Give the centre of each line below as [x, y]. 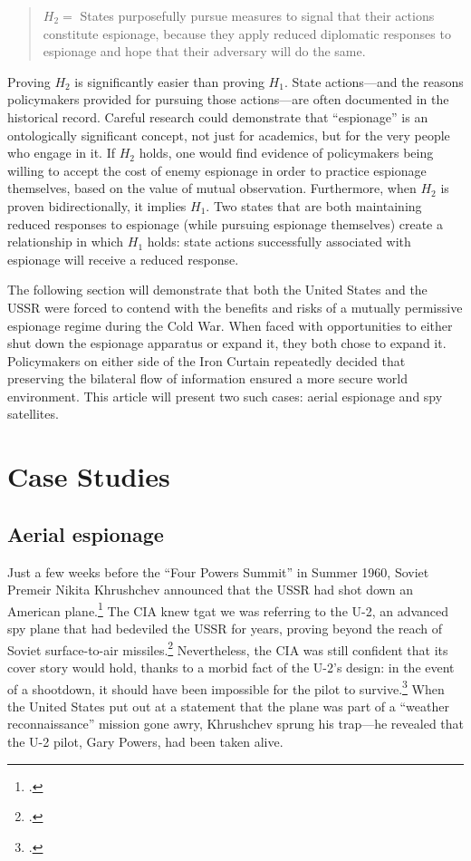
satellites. [33, 414]
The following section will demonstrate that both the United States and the [217, 290]
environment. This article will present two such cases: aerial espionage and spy [225, 396]
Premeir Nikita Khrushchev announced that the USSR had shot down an [210, 590]
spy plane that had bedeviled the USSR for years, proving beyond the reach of [225, 629]
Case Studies [89, 476]
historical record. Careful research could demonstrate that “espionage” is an [218, 116]
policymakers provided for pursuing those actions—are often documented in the [228, 99]
